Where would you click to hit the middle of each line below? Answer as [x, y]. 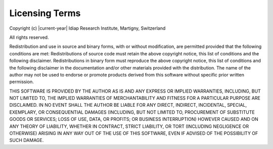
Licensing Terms [45, 13]
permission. [21, 82]
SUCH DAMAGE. [27, 140]
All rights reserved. [29, 37]
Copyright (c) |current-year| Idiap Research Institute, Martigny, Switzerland [87, 28]
